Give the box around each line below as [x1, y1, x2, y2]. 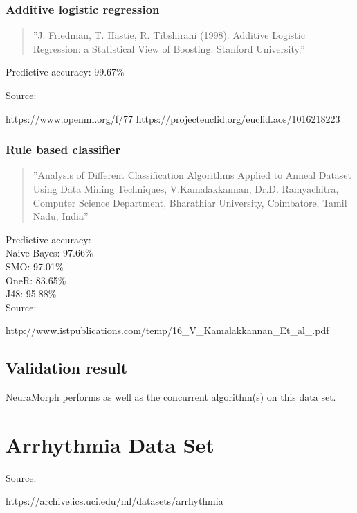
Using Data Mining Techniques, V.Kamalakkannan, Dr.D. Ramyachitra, [33, 182, 339, 195]
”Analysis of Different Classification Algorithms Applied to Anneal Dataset [33, 168, 352, 182]
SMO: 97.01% [6, 259, 64, 273]
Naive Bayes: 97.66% [6, 245, 93, 260]
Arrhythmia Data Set [6, 430, 214, 458]
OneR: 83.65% [6, 272, 66, 287]
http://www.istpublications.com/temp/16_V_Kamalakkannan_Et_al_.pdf [6, 323, 329, 338]
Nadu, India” [33, 209, 89, 223]
